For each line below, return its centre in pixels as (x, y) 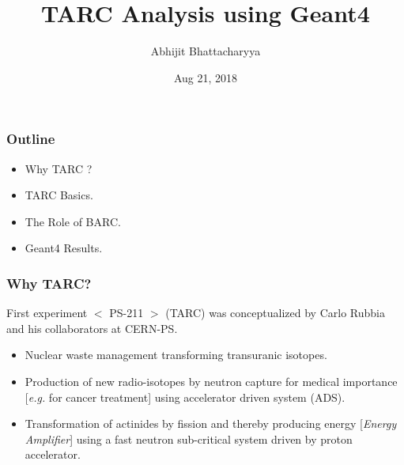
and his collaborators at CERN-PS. (92, 328)
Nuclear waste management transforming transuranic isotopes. (176, 355)
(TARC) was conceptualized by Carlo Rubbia (275, 313)
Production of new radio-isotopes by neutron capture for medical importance (211, 381)
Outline (31, 139)
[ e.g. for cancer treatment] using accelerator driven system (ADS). (185, 397)
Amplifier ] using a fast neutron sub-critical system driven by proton (189, 439)
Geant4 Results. (64, 248)
